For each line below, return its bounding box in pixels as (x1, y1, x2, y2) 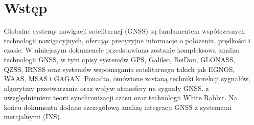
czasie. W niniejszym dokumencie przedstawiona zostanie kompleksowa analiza (4, 45, 240, 55)
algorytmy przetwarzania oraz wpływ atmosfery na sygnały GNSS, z (4, 83, 209, 93)
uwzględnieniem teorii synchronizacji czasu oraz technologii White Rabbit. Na (4, 92, 237, 103)
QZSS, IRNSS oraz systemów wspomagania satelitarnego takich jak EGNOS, (4, 64, 235, 74)
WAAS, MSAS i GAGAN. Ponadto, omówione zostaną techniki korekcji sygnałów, (4, 73, 251, 84)
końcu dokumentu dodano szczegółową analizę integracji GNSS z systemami (4, 102, 232, 112)
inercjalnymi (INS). (4, 111, 62, 122)
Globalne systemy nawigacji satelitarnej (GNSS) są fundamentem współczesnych (4, 26, 245, 36)
